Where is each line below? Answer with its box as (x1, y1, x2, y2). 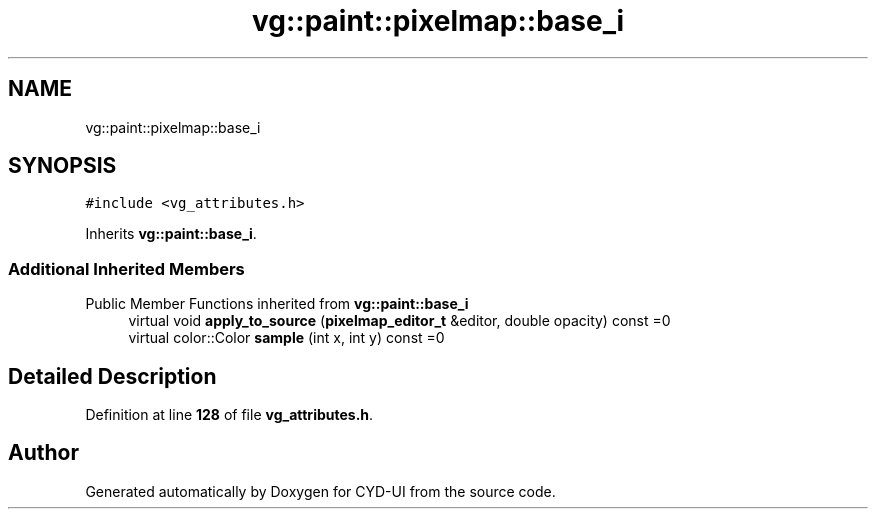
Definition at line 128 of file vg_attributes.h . (85, 406, 374, 424)
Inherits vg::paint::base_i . (85, 225, 257, 243)
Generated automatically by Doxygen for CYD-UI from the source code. (85, 482, 556, 500)
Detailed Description (8, 363, 217, 389)
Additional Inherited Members (8, 258, 245, 279)
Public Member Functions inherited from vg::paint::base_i (85, 295, 469, 313)
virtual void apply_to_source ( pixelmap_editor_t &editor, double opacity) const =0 (128, 312, 671, 330)
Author (8, 440, 79, 466)
